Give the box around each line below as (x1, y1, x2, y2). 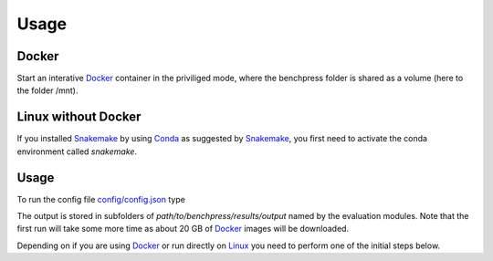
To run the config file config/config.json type (16, 193, 186, 204)
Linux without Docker (16, 110, 142, 125)
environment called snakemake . (16, 146, 137, 157)
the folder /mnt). (16, 85, 79, 96)
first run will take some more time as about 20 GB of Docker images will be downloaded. (16, 224, 350, 235)
